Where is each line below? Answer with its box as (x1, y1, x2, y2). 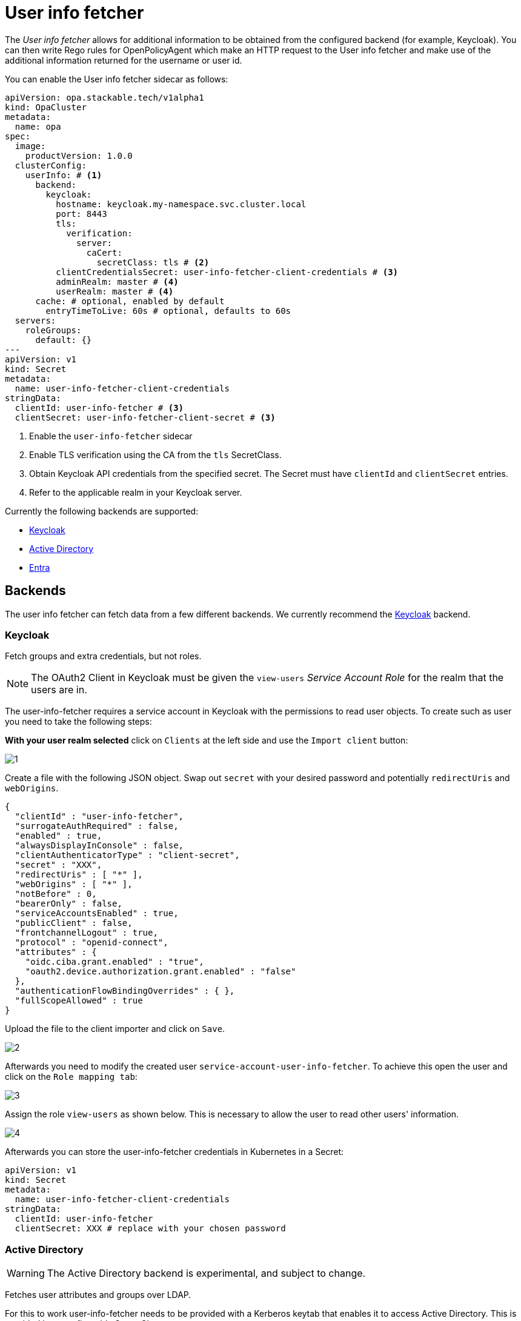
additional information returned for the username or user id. (5, 55, 242, 65)
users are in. (31, 684, 87, 696)
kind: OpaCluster (5, 102, 87, 112)
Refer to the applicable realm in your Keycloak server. (29, 487, 242, 497)
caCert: (86, 247, 122, 258)
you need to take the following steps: (5, 716, 152, 727)
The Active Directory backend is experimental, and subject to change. (47, 1267, 366, 1280)
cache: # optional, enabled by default (35, 296, 225, 306)
